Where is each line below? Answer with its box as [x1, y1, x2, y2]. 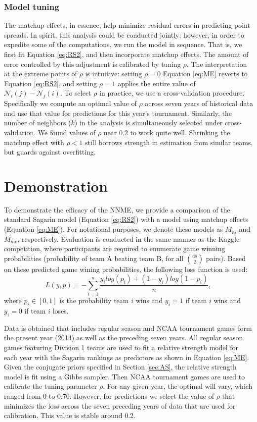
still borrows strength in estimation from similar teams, [85, 137, 253, 147]
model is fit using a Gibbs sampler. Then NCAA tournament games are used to [4, 371, 245, 381]
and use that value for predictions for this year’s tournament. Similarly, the [4, 107, 232, 118]
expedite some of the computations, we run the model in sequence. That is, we [4, 39, 242, 50]
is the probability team [59, 295, 129, 306]
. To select [60, 88, 91, 98]
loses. [52, 305, 69, 316]
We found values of [38, 127, 96, 137]
